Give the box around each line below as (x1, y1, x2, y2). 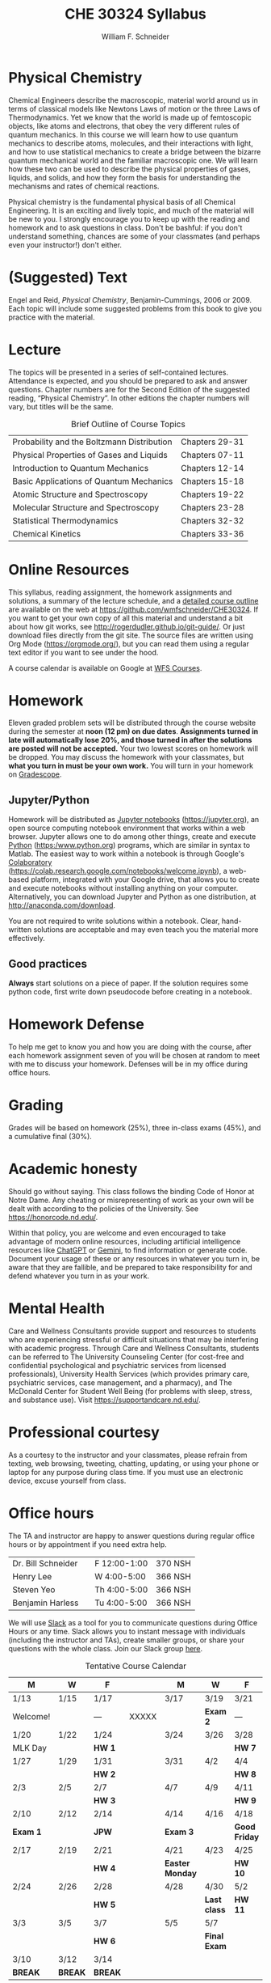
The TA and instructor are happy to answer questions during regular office (8, 1531, 256, 1540)
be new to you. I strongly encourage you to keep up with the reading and (8, 214, 250, 223)
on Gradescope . (8, 769, 62, 779)
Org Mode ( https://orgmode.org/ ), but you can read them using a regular (8, 638, 250, 648)
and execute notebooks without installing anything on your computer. (8, 883, 239, 893)
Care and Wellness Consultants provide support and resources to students (8, 1326, 256, 1336)
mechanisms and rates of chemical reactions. (8, 181, 160, 191)
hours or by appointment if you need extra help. (8, 1539, 167, 1549)
